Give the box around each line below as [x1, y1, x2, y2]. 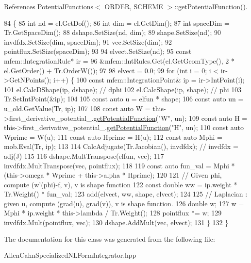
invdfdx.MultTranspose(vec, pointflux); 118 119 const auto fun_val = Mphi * [4, 160, 235, 170]
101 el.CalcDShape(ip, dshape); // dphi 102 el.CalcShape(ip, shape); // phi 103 [4, 84, 242, 94]
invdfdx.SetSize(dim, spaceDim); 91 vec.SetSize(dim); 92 [4, 36, 172, 47]
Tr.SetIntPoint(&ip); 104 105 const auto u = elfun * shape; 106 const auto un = [4, 94, 244, 104]
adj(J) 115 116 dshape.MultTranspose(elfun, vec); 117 [4, 150, 164, 161]
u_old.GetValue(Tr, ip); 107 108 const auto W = [4, 103, 151, 113]
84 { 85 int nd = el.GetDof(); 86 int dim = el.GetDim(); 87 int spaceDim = [4, 17, 230, 28]
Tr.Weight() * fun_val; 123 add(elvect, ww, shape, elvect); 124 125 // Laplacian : [4, 189, 248, 199]
